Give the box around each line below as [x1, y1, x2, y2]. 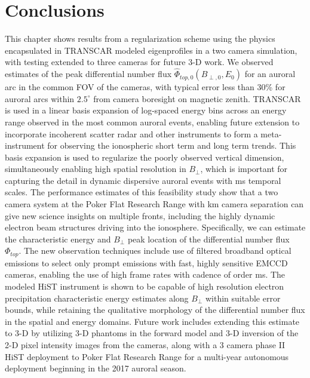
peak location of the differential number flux [127, 232, 290, 245]
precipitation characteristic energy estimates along [5, 291, 189, 304]
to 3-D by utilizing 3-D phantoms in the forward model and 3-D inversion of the [5, 327, 299, 339]
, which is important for [200, 162, 288, 175]
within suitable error [205, 291, 281, 304]
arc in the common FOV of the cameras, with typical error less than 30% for [5, 81, 286, 93]
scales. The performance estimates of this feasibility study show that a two [5, 186, 278, 198]
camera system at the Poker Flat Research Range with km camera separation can [5, 198, 304, 210]
